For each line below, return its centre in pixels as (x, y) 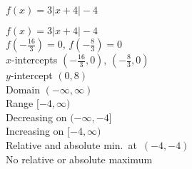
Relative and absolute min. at (71, 144)
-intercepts (35, 59)
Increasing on (35, 131)
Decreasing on (36, 117)
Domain (23, 89)
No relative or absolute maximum (79, 159)
